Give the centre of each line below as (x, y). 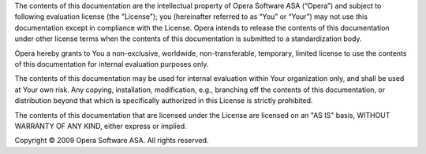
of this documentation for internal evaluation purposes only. (112, 64)
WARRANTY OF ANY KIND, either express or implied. (101, 126)
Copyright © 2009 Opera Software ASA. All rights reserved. (112, 141)
